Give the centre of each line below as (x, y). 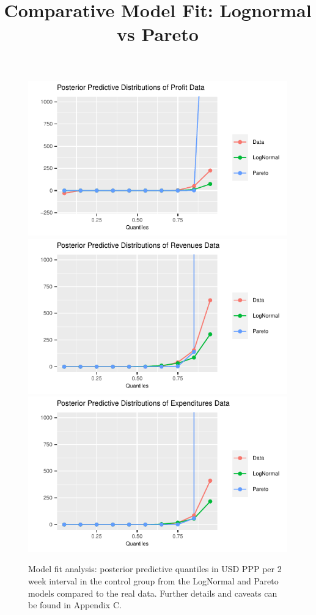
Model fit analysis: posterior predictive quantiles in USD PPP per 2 (155, 569)
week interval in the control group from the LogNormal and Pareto (153, 581)
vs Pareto (158, 34)
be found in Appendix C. (75, 605)
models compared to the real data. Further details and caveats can (153, 593)
